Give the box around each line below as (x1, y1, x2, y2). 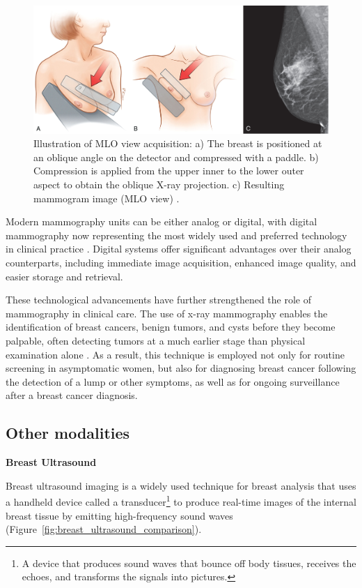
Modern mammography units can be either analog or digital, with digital (6, 214, 317, 229)
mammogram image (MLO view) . (33, 190, 180, 205)
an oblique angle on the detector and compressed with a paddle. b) (33, 149, 319, 164)
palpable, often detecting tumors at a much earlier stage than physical (6, 333, 306, 347)
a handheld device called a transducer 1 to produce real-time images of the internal (6, 492, 356, 508)
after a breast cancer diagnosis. (6, 388, 138, 402)
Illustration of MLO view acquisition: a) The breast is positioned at (33, 136, 322, 151)
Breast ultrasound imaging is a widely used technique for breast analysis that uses (6, 478, 356, 492)
